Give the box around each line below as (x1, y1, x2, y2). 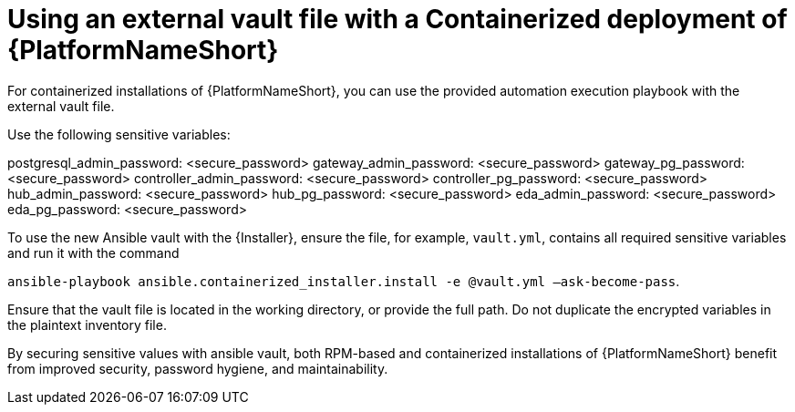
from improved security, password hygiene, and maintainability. (7, 360, 388, 376)
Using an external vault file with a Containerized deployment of (7, 4, 788, 35)
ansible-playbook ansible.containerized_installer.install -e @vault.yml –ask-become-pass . (7, 273, 680, 289)
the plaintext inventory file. (7, 316, 167, 333)
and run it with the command (7, 244, 180, 261)
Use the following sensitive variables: (7, 126, 231, 142)
